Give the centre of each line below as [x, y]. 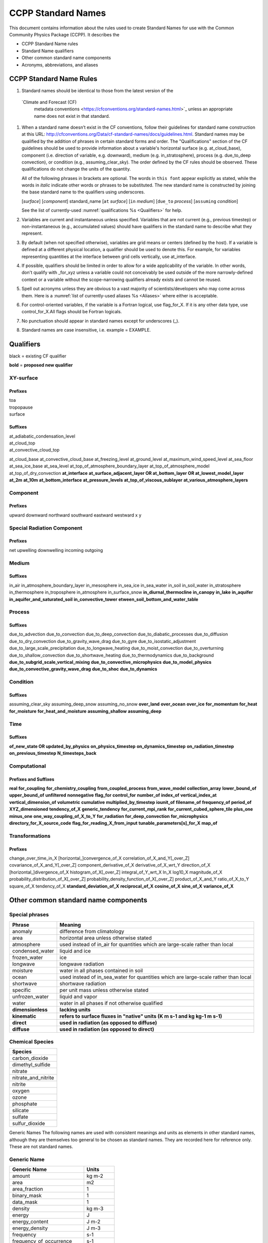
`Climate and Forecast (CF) [49, 102]
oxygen [21, 1091]
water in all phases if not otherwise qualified [111, 1003]
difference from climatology [92, 931]
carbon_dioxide [30, 1058]
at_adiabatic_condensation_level [42, 436]
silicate [21, 1110]
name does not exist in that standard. [72, 116]
